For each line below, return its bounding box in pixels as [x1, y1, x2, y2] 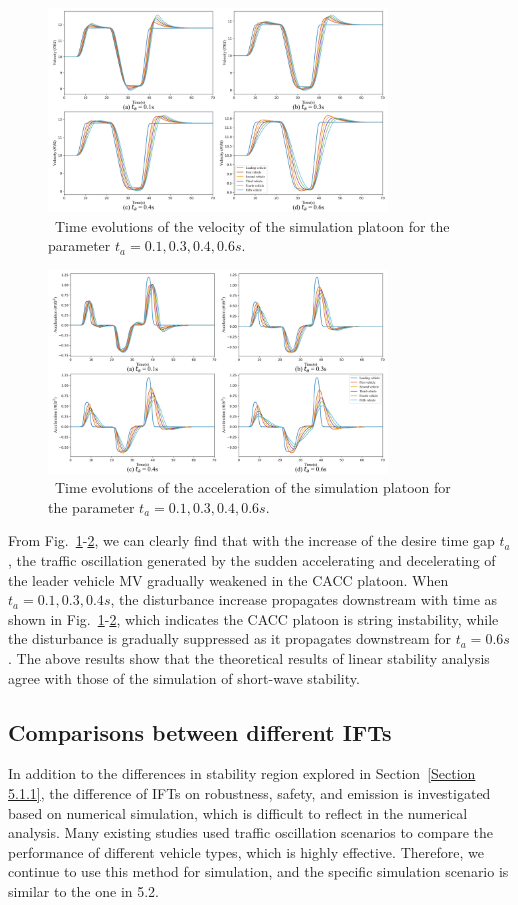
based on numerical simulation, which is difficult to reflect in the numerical [8, 802, 468, 823]
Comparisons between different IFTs [8, 716, 392, 747]
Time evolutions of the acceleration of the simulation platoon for [54, 477, 451, 498]
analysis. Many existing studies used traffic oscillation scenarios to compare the [8, 822, 493, 843]
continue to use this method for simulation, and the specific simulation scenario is [8, 861, 509, 882]
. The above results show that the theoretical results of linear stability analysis [8, 648, 490, 669]
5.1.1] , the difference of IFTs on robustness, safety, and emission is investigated [8, 783, 491, 804]
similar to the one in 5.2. [8, 880, 160, 901]
